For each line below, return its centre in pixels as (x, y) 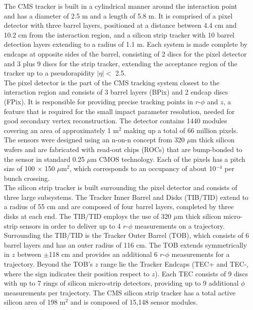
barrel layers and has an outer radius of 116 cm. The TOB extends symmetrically (126, 244)
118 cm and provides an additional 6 (103, 254)
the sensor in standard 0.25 (44, 159)
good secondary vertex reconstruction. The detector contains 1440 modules (116, 121)
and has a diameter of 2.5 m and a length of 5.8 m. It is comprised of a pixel (118, 15)
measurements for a (200, 254)
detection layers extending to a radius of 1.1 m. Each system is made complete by (126, 44)
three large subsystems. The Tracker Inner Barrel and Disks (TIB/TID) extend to (126, 197)
